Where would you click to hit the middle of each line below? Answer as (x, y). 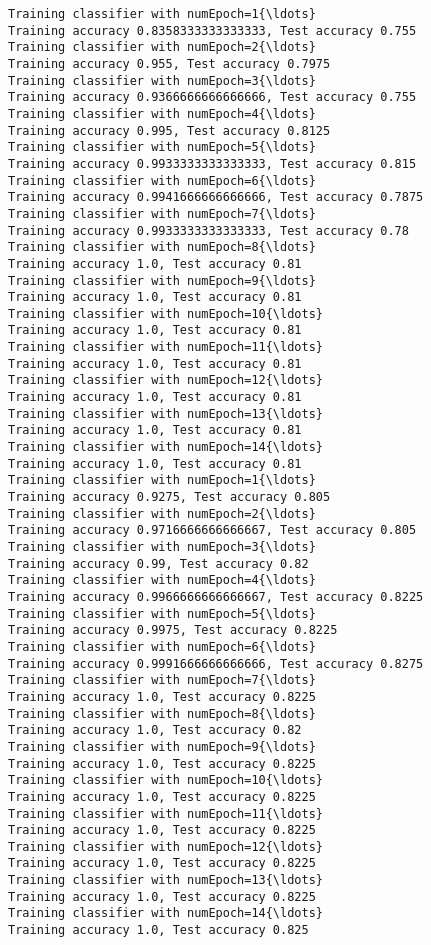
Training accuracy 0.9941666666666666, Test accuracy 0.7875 (216, 197)
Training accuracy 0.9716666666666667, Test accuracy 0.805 (212, 530)
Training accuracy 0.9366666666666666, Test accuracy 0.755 (212, 97)
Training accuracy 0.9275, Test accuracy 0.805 (169, 497)
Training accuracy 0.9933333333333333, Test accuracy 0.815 (212, 163)
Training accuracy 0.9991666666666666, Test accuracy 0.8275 (216, 663)
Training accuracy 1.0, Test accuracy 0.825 (158, 930)
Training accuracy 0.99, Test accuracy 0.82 (158, 563)
